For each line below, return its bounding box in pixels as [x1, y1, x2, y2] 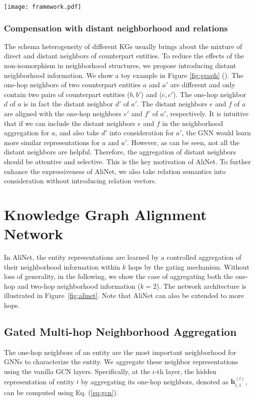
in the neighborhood [162, 118, 223, 128]
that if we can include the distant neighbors [4, 118, 136, 128]
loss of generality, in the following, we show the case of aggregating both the [4, 271, 233, 281]
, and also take [55, 127, 99, 138]
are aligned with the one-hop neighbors [4, 108, 121, 119]
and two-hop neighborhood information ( [17, 280, 141, 291]
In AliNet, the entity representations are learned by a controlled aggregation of [4, 252, 241, 262]
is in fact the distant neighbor [23, 99, 113, 109]
